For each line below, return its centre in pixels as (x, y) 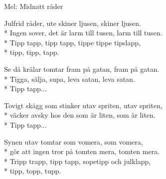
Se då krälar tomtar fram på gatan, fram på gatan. (82, 69)
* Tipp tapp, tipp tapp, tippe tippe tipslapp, (72, 42)
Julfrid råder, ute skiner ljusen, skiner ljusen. (73, 23)
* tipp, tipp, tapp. (32, 52)
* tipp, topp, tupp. (33, 171)
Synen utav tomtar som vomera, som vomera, (74, 141)
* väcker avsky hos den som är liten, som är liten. (80, 115)
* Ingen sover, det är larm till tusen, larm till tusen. (83, 33)
